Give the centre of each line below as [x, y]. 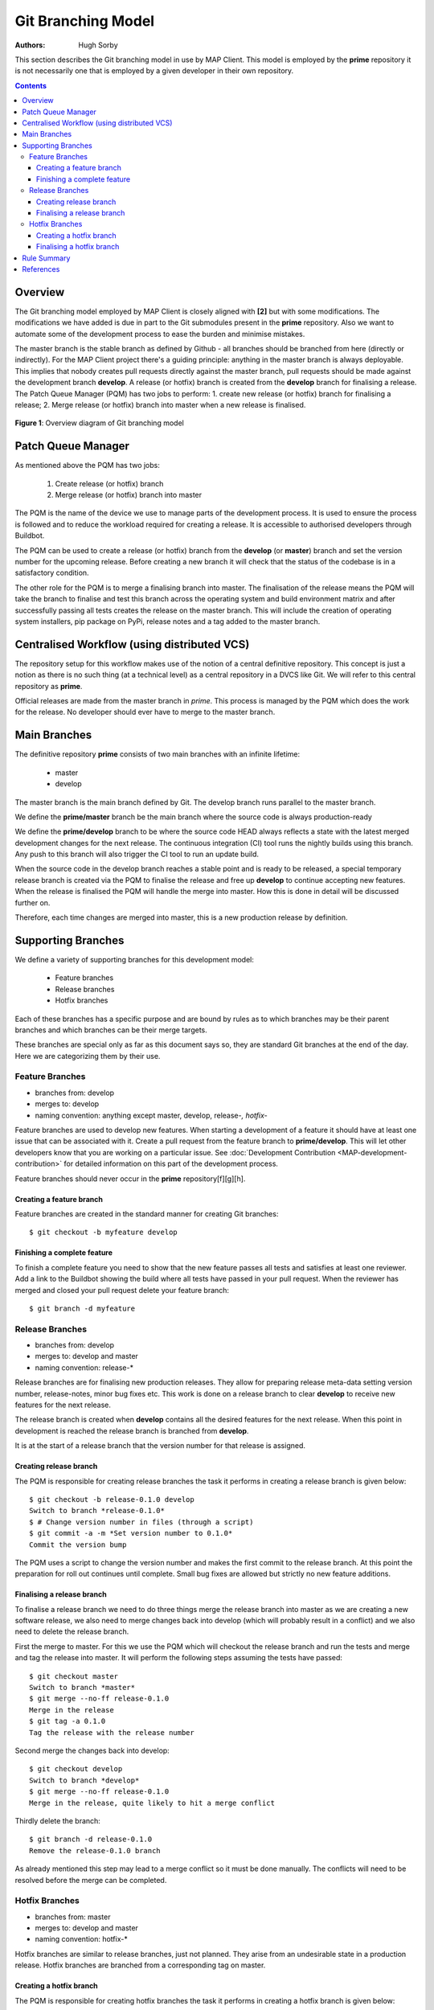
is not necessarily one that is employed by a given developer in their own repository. [154, 71]
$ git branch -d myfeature [82, 1308]
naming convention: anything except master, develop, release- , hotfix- [151, 1115]
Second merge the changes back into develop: [92, 1750]
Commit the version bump [78, 1544]
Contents [31, 85]
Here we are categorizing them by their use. [88, 1056]
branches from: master [73, 1917]
